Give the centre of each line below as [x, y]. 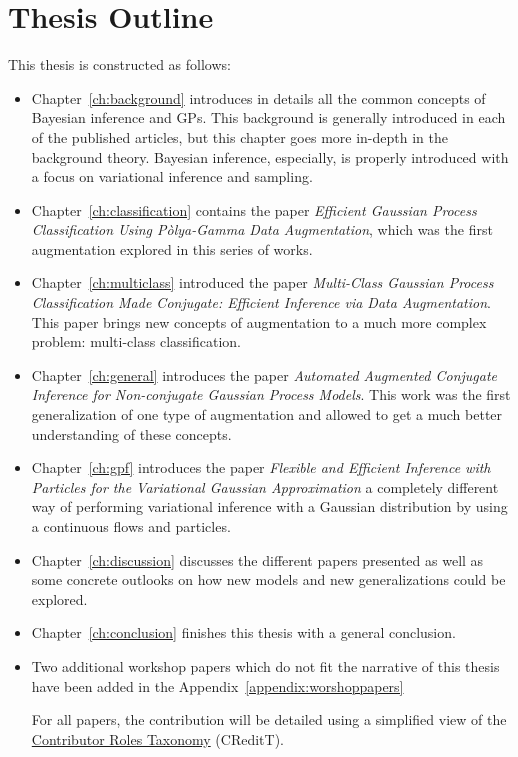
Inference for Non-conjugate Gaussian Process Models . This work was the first [271, 394]
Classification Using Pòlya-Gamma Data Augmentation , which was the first [262, 229]
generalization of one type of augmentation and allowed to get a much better [267, 414]
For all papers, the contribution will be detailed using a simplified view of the [269, 719]
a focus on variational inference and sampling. [172, 176]
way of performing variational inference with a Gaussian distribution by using [269, 506]
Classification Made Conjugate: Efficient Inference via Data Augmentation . [261, 302]
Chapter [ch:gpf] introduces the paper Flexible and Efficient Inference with [261, 467]
